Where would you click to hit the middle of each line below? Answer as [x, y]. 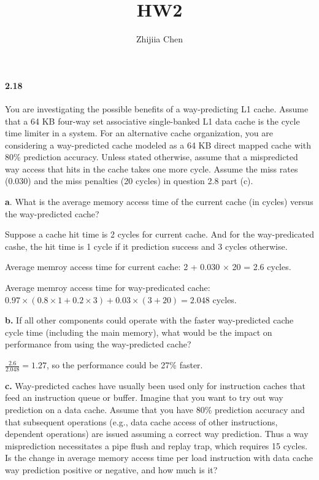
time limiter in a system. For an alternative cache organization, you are [139, 133]
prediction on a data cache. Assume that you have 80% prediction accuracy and [155, 410]
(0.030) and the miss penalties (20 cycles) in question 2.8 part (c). [129, 181]
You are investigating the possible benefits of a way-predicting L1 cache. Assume [157, 108]
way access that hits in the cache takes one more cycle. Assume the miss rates [152, 168]
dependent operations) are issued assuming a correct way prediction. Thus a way [157, 434]
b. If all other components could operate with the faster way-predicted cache [149, 320]
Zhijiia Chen [159, 39]
